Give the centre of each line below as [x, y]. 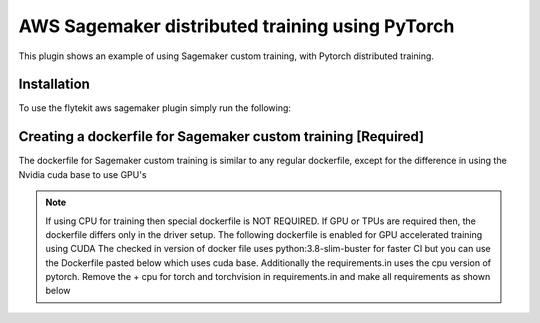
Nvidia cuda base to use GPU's [82, 174]
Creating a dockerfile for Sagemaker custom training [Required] [221, 136]
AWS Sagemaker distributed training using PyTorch [236, 26]
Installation [54, 84]
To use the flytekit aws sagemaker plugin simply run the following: [155, 108]
